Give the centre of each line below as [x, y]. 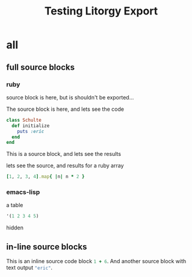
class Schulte [24, 120]
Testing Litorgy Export [101, 11]
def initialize [31, 126]
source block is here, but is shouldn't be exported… [70, 97]
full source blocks [41, 67]
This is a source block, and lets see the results [64, 154]
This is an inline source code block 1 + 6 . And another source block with [96, 261]
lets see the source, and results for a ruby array [65, 166]
